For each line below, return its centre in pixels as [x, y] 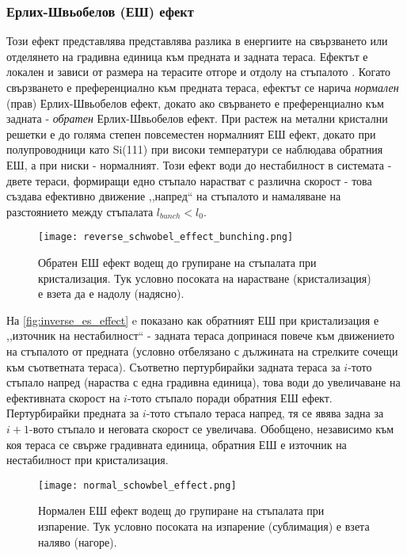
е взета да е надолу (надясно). [111, 293]
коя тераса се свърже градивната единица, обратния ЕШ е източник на [177, 444]
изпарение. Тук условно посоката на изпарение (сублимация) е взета [204, 526]
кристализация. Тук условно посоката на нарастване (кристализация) [205, 278]
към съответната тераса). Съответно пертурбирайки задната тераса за [173, 366]
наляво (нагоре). [78, 541]
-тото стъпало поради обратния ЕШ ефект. [230, 397]
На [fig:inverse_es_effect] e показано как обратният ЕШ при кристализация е [193, 320]
